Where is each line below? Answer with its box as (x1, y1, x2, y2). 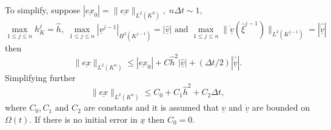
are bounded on (252, 101, 310, 114)
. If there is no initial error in (29, 112, 138, 125)
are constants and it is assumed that (84, 101, 219, 114)
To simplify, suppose (5, 4, 81, 16)
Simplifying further (5, 71, 76, 83)
